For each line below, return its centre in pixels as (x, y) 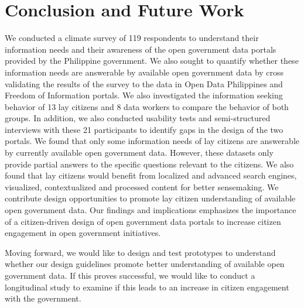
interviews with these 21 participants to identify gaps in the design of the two (144, 129)
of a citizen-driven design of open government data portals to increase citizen (143, 221)
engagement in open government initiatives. (83, 233)
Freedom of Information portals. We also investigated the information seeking (144, 95)
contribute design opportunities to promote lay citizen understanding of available (150, 198)
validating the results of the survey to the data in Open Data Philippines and (144, 83)
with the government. (43, 298)
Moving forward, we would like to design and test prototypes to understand (140, 252)
